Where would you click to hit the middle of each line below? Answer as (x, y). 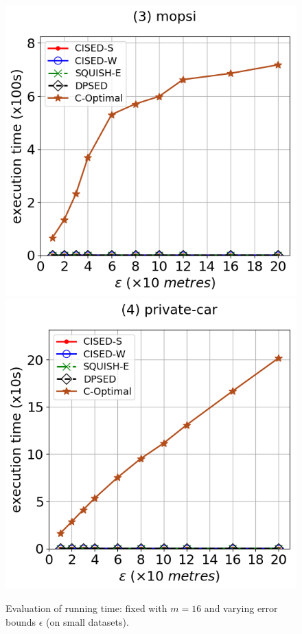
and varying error (241, 608)
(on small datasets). (88, 621)
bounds (21, 621)
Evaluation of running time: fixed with (86, 608)
